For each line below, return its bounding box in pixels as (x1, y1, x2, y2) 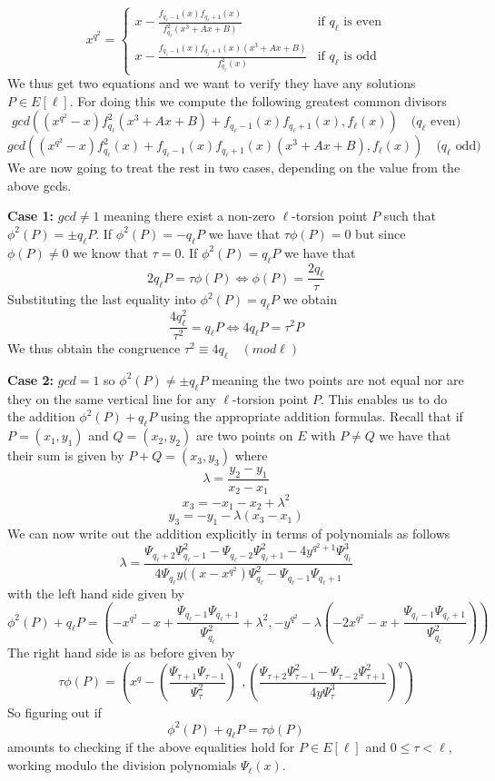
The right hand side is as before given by (7, 642, 235, 661)
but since (355, 223, 406, 242)
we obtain (282, 290, 337, 309)
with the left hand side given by (7, 583, 184, 602)
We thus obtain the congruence (7, 339, 181, 358)
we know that (73, 242, 148, 262)
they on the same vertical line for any (7, 389, 216, 408)
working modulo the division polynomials (7, 756, 237, 775)
